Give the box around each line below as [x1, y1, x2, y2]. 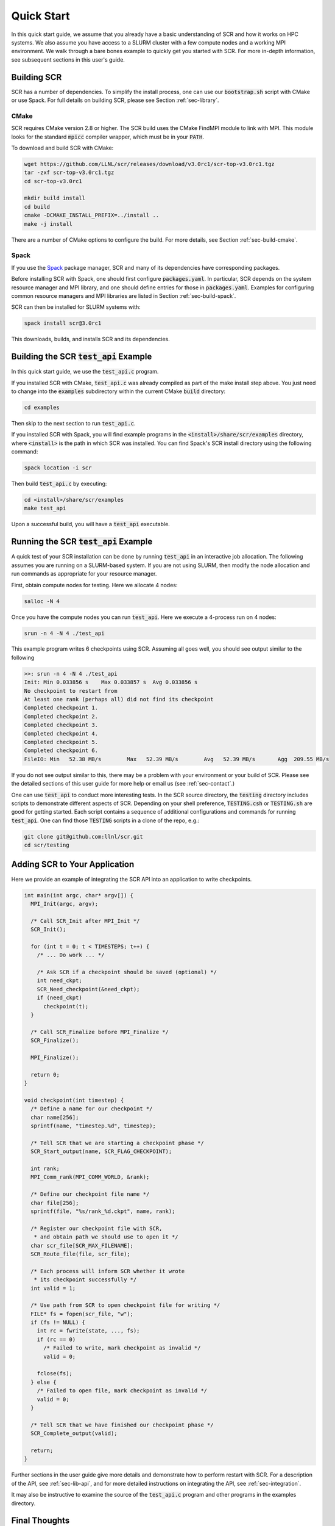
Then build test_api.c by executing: [11, 480, 107, 488]
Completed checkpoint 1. [24, 704, 99, 711]
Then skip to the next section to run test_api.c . [11, 419, 136, 427]
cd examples [24, 403, 60, 411]
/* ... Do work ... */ [37, 952, 105, 958]
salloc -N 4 [24, 598, 60, 604]
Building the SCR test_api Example [11, 352, 152, 362]
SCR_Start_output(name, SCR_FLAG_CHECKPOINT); [30, 1148, 172, 1155]
